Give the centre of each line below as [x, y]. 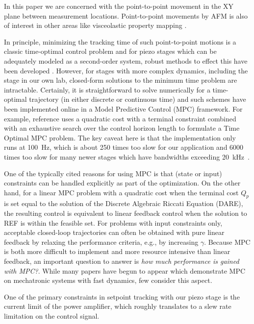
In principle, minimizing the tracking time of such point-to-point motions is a [120, 41]
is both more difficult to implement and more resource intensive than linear [117, 251]
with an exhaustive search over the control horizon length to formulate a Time [122, 128]
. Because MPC [227, 242]
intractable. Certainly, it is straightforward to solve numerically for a [107, 89]
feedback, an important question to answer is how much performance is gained [122, 261]
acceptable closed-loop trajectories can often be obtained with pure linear [114, 232]
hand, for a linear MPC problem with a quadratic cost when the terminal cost [121, 192]
